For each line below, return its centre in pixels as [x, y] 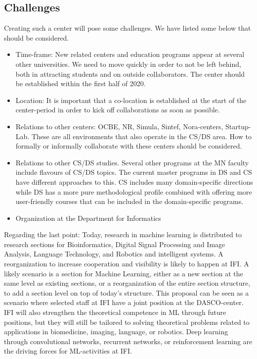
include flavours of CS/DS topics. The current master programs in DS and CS [134, 172]
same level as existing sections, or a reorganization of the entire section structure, [127, 283]
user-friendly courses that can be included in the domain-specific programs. [129, 201]
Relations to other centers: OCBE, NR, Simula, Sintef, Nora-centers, [119, 126]
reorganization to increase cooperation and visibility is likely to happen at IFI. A [127, 264]
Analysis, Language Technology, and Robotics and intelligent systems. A [114, 254]
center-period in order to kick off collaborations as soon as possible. [118, 110]
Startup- [238, 126]
